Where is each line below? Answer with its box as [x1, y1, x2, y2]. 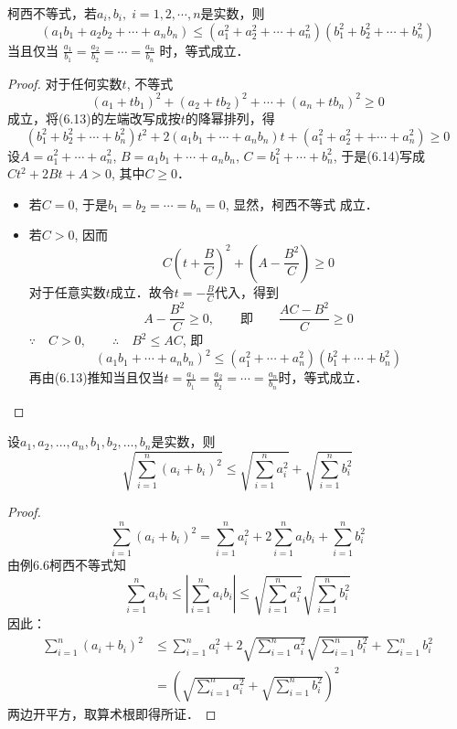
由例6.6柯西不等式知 [7, 555, 126, 574]
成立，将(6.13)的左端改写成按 [7, 108, 181, 127]
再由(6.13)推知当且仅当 [28, 368, 165, 387]
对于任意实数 [28, 282, 106, 301]
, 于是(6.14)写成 [333, 145, 426, 165]
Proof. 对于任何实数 [7, 73, 122, 92]
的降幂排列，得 [185, 108, 275, 127]
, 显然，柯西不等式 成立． [225, 194, 378, 213]
